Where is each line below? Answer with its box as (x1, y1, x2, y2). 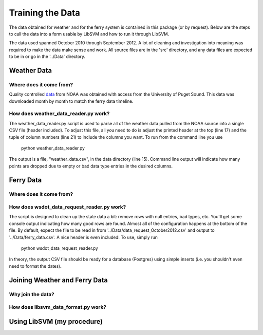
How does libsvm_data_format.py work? (9, 304, 107, 311)
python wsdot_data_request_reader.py (21, 245, 98, 251)
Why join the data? (9, 291, 55, 298)
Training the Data (9, 7, 80, 18)
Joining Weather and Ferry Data (9, 276, 108, 284)
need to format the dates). (9, 263, 62, 269)
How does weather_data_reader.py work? (9, 110, 110, 117)
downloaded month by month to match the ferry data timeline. (9, 98, 133, 104)
